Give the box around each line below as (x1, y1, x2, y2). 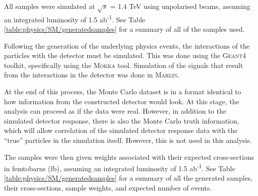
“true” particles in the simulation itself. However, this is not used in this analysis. (4, 134, 252, 145)
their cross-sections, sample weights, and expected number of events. (4, 182, 212, 193)
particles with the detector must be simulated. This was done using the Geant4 (4, 50, 246, 61)
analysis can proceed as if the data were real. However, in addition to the (4, 106, 226, 116)
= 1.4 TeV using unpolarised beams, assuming (110, 1, 251, 11)
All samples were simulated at (4, 1, 95, 11)
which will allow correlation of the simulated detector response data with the (4, 125, 238, 135)
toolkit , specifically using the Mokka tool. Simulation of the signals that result (4, 60, 243, 70)
